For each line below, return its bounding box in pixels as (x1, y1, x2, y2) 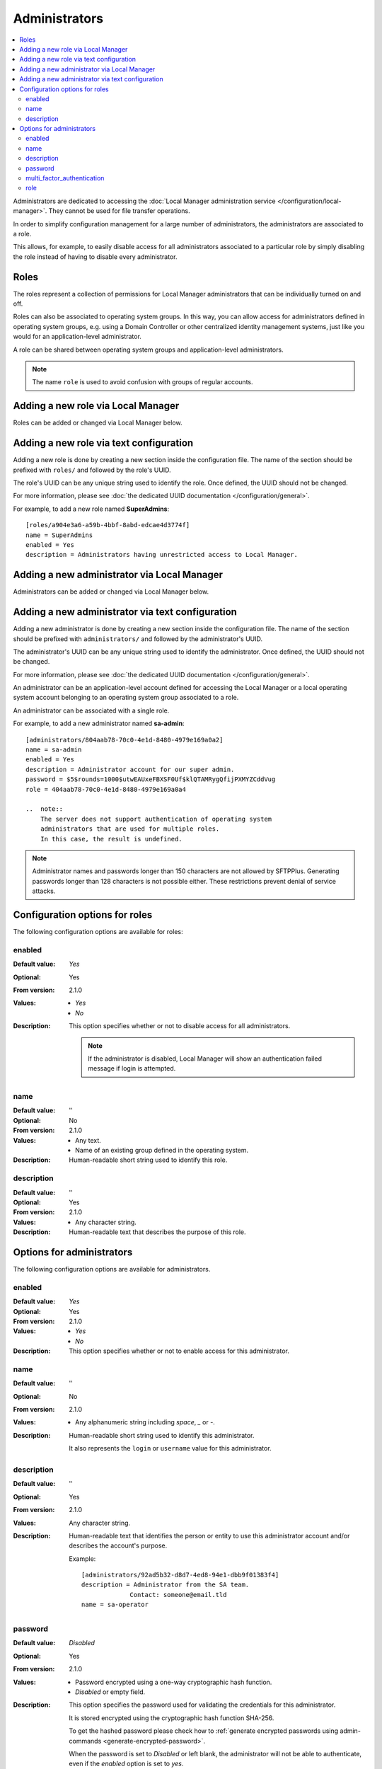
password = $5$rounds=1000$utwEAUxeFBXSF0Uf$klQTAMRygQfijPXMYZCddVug (25, 776, 276, 783)
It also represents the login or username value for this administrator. (69, 1444, 272, 1453)
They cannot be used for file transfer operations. (48, 207, 190, 215)
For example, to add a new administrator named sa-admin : (13, 719, 185, 728)
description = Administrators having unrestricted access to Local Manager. (25, 551, 299, 559)
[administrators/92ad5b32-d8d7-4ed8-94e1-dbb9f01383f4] (81, 1571, 279, 1579)
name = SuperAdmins (25, 531, 93, 539)
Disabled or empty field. (75, 1688, 146, 1696)
